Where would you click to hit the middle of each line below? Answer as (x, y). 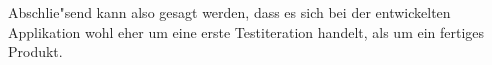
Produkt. (35, 51)
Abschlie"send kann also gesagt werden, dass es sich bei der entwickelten (229, 12)
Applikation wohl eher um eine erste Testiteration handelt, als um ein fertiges (246, 31)
